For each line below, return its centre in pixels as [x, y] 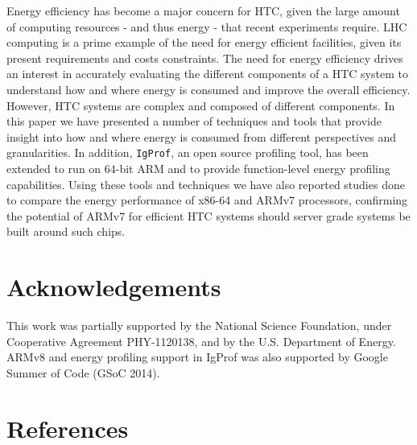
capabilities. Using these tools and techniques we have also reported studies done [206, 184]
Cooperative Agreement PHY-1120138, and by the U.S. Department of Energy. [201, 341]
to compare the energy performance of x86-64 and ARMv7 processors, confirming [207, 200]
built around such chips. [66, 231]
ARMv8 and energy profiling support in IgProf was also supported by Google [197, 357]
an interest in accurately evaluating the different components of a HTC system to [207, 74]
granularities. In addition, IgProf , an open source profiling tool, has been [188, 152]
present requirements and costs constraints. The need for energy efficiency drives [205, 58]
